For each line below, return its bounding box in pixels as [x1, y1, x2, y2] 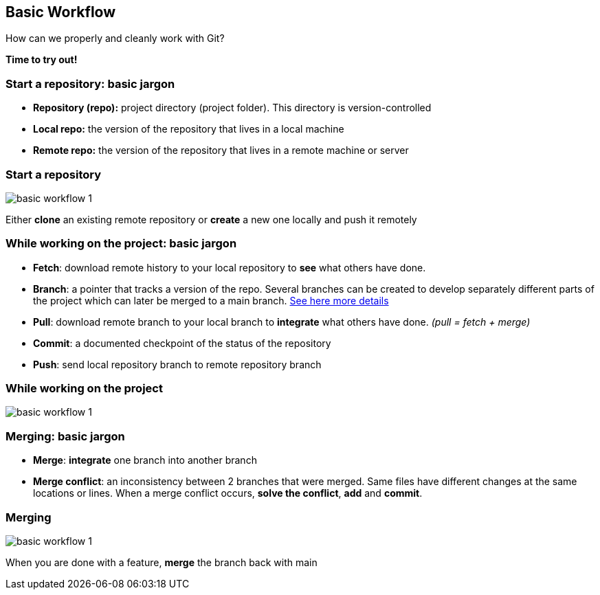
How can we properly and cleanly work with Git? [5, 32, 225, 45]
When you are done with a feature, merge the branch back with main [5, 556, 318, 568]
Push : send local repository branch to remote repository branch [33, 358, 322, 370]
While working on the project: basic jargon [5, 236, 237, 251]
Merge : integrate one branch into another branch [33, 454, 257, 467]
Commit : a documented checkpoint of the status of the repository [33, 337, 331, 349]
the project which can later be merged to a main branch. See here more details [33, 294, 389, 306]
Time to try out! [5, 54, 78, 66]
